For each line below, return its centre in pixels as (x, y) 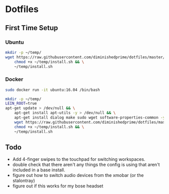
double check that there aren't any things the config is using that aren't (86, 165)
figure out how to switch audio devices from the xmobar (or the (78, 175)
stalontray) (24, 181)
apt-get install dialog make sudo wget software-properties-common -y (90, 118)
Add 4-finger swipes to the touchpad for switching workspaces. (79, 159)
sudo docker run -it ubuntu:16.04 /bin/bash (53, 90)
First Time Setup (32, 28)
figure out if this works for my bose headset (58, 186)
